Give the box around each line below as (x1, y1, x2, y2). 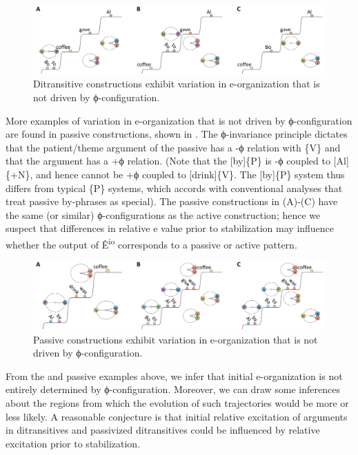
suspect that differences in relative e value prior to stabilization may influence (6, 221, 335, 235)
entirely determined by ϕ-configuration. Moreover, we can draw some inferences (6, 382, 340, 396)
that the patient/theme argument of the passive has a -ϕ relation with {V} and (6, 140, 341, 154)
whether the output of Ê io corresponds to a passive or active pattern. (6, 235, 297, 251)
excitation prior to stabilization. (6, 436, 141, 450)
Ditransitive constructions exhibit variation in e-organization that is (33, 76, 320, 91)
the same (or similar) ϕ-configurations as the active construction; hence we (6, 207, 321, 222)
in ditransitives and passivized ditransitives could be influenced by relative (6, 423, 320, 437)
